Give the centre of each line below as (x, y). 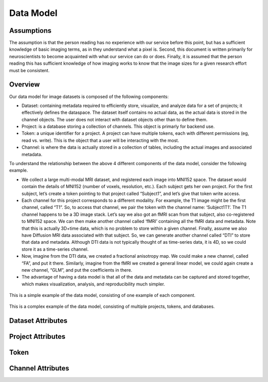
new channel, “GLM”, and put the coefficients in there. (77, 270)
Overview (25, 85)
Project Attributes (37, 336)
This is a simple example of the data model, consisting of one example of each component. (102, 295)
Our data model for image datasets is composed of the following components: (89, 96)
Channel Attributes (39, 368)
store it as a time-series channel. (55, 249)
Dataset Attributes (38, 321)
